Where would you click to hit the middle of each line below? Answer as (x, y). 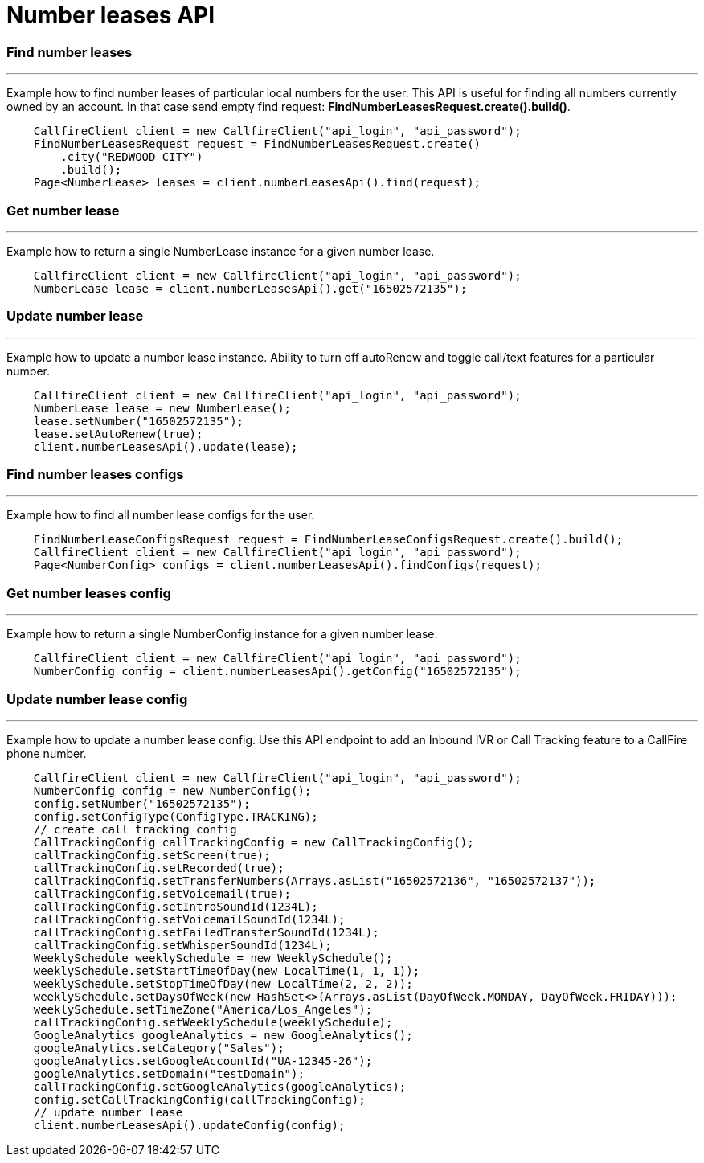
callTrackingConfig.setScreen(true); (152, 855)
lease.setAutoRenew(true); (118, 434)
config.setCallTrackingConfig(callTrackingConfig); (199, 1099)
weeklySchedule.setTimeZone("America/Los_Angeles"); (203, 1009)
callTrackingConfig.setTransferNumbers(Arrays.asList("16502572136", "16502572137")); (315, 880)
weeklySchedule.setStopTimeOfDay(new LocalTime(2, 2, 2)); (223, 983)
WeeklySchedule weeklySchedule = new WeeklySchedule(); (213, 958)
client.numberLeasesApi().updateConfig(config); (189, 1125)
